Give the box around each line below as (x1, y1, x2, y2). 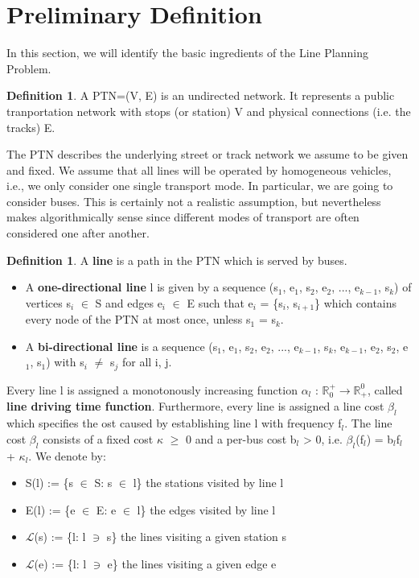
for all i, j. (121, 353, 172, 370)
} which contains (314, 294, 397, 311)
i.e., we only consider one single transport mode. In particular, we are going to (6, 177, 393, 194)
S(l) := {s (25, 474, 73, 491)
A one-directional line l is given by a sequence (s (25, 279, 278, 295)
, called (367, 381, 403, 398)
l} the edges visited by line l (137, 501, 276, 518)
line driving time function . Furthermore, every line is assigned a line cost (6, 398, 384, 415)
